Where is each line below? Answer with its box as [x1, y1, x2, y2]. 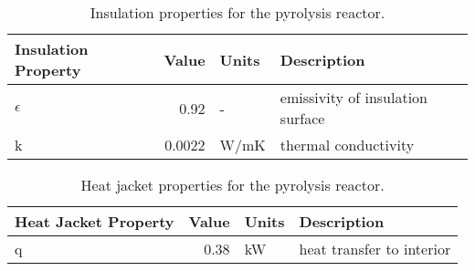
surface [280, 108, 325, 129]
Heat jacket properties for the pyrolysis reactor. [80, 174, 385, 195]
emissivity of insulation [280, 87, 427, 108]
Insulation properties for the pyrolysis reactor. [90, 2, 385, 23]
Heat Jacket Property [15, 211, 174, 232]
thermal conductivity [280, 134, 415, 155]
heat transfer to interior [299, 238, 451, 259]
